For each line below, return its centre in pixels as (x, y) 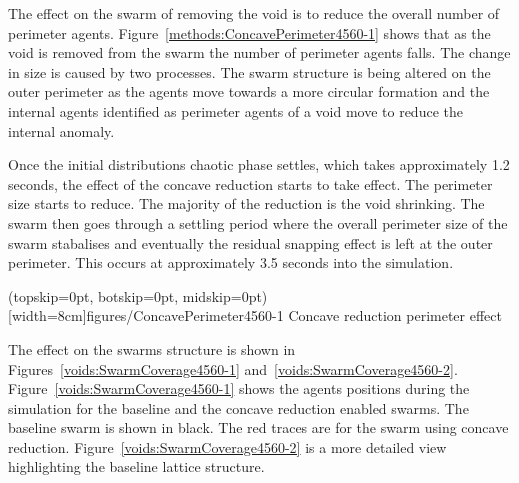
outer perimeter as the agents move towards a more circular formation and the (249, 91)
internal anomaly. (61, 130)
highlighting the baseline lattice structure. (136, 466)
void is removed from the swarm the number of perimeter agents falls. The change (259, 52)
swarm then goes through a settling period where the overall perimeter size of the (258, 222)
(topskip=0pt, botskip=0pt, (93, 295)
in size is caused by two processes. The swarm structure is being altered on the (249, 71)
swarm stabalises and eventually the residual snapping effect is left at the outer (250, 242)
